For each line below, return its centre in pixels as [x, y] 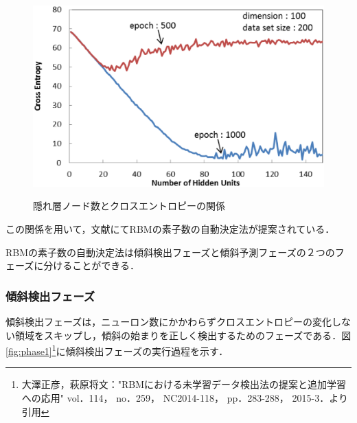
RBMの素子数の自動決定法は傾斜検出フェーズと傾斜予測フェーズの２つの [170, 252]
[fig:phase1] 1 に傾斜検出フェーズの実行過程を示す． [117, 350]
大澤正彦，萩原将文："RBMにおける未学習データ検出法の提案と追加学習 [184, 384]
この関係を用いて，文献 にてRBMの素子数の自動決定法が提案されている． [170, 228]
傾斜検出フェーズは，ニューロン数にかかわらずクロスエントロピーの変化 [169, 321]
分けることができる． [92, 265]
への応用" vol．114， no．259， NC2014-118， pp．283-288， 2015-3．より [185, 397]
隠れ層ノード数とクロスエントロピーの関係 [129, 206]
